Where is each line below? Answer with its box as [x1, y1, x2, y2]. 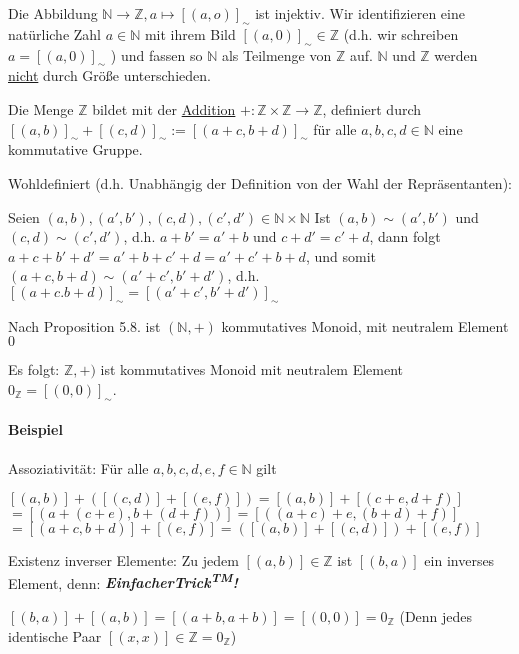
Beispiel [8, 419, 63, 440]
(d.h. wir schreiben [343, 23, 459, 44]
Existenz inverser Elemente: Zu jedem [8, 550, 239, 571]
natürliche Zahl [8, 23, 102, 44]
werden [434, 44, 478, 65]
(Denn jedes [399, 605, 473, 626]
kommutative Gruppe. [8, 139, 143, 160]
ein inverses [424, 550, 495, 571]
